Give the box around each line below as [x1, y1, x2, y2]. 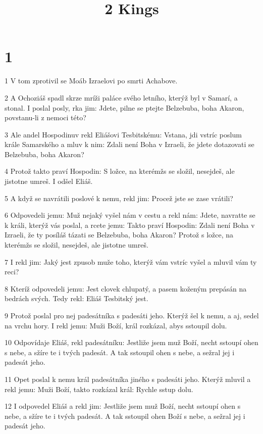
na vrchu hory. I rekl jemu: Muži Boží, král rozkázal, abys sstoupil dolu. [5, 320, 227, 330]
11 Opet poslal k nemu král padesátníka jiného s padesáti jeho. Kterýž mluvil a [5, 373, 251, 384]
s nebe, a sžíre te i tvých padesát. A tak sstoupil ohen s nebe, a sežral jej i [5, 347, 235, 357]
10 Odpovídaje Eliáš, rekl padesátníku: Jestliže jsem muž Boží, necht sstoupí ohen [5, 337, 258, 348]
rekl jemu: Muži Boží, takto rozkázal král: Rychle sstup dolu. [5, 383, 193, 394]
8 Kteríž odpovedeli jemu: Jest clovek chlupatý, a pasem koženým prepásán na [5, 283, 247, 294]
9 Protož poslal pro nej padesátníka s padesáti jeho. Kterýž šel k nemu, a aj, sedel [5, 310, 259, 320]
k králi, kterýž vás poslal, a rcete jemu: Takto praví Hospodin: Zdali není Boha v [5, 219, 255, 230]
